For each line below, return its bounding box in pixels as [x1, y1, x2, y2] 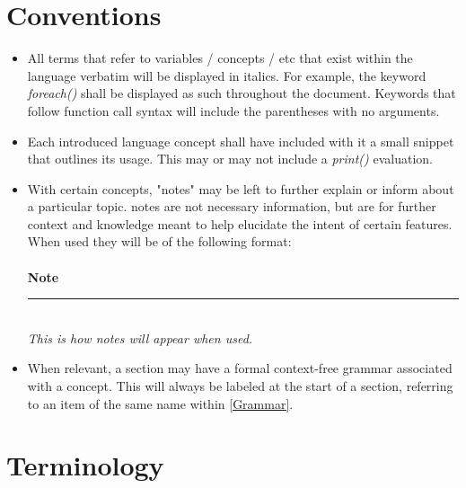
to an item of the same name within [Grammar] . [27, 394, 294, 413]
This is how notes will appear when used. [27, 328, 253, 347]
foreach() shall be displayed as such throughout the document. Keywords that [27, 84, 456, 102]
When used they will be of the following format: [27, 232, 292, 251]
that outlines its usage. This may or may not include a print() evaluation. [27, 149, 433, 168]
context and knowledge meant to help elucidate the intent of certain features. [27, 214, 453, 233]
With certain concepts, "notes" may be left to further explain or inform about [27, 179, 454, 198]
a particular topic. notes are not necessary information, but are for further [27, 197, 436, 216]
